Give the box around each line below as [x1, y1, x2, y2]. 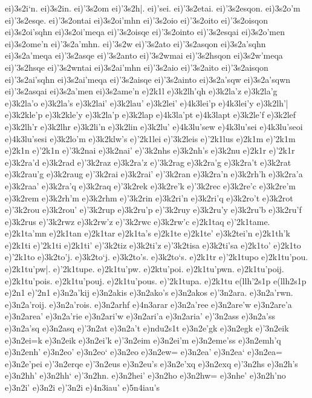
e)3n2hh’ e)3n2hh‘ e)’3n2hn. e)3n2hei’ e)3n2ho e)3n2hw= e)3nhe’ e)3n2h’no [5, 369, 286, 382]
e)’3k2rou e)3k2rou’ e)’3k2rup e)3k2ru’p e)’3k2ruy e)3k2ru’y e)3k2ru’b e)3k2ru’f [5, 203, 302, 216]
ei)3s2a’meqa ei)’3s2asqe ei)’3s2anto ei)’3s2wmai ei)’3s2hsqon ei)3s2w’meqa [5, 49, 283, 62]
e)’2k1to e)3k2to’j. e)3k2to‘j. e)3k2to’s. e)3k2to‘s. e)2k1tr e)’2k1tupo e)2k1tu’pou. [5, 250, 308, 263]
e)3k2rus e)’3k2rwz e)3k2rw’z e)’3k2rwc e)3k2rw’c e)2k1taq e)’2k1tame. [5, 215, 270, 227]
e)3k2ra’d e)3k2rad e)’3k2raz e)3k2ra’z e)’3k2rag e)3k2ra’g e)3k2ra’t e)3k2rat [5, 155, 291, 168]
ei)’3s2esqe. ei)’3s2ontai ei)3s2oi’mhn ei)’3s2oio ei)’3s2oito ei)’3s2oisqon [5, 13, 268, 26]
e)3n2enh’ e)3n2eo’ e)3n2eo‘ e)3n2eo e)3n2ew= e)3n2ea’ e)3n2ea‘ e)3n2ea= [5, 345, 282, 358]
